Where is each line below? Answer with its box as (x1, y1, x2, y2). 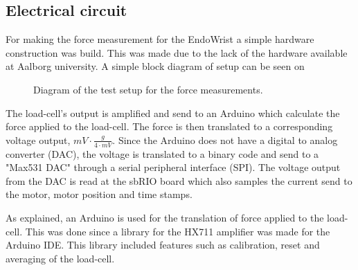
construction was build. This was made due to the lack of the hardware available (6, 45, 348, 60)
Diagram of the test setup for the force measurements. (33, 82, 263, 96)
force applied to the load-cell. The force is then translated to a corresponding (6, 119, 333, 134)
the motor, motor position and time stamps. (6, 187, 193, 201)
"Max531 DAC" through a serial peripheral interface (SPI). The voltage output (6, 160, 341, 174)
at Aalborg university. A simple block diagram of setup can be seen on (6, 59, 305, 73)
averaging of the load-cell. (6, 251, 115, 265)
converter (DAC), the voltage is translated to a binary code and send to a (6, 146, 319, 161)
